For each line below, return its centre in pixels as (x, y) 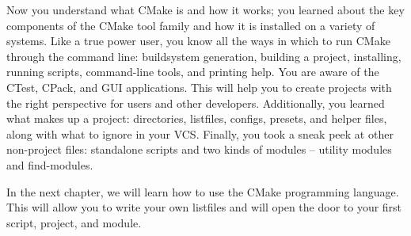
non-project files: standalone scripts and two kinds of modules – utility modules (199, 149)
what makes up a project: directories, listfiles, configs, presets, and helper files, (197, 118)
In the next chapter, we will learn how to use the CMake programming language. (203, 191)
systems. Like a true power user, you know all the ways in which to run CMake (198, 41)
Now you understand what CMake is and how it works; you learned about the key (205, 10)
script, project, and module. (74, 222)
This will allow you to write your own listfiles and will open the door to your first (204, 207)
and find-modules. (50, 164)
